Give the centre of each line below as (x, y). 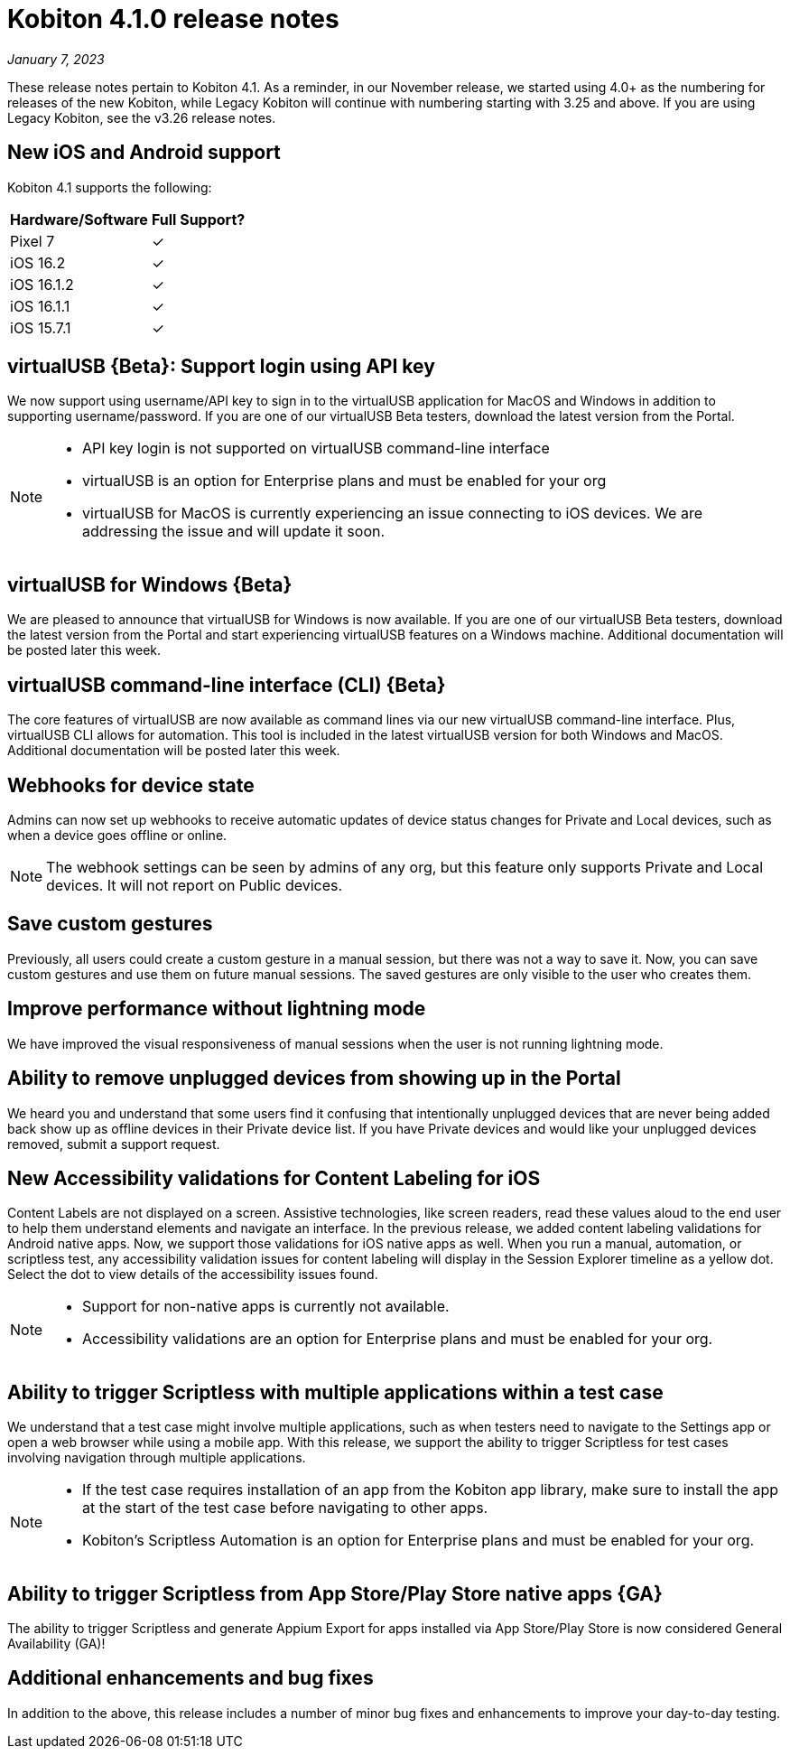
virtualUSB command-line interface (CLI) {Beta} (227, 685)
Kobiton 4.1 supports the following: (110, 187)
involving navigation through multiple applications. (157, 1458)
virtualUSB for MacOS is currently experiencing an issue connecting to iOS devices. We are (392, 514)
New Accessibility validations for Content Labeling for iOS (274, 1178)
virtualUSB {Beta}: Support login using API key (221, 367)
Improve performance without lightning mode (217, 1009)
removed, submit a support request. (114, 1144)
